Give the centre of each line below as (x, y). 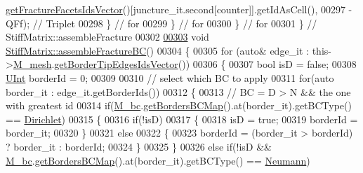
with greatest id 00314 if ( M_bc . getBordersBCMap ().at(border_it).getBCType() (179, 105)
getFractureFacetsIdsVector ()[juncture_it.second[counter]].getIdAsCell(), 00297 (176, 9)
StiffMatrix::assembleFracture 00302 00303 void (107, 37)
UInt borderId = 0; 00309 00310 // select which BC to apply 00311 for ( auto (170, 77)
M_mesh (32, 64)
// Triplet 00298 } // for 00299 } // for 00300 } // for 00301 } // (175, 23)
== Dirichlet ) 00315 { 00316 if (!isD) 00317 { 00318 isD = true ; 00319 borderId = (182, 119)
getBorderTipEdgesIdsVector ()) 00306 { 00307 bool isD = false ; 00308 (205, 64)
